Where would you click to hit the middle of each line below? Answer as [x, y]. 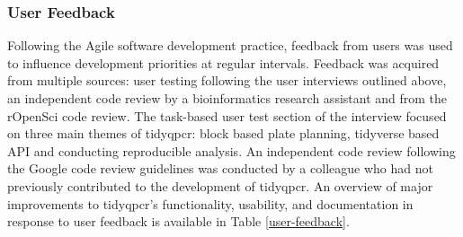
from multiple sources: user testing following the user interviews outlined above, [227, 80]
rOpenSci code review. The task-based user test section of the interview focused [227, 115]
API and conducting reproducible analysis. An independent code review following [231, 150]
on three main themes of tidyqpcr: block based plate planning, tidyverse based [223, 133]
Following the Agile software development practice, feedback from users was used [230, 45]
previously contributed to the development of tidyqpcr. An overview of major [220, 185]
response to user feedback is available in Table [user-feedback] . [178, 221]
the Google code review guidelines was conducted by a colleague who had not [220, 168]
